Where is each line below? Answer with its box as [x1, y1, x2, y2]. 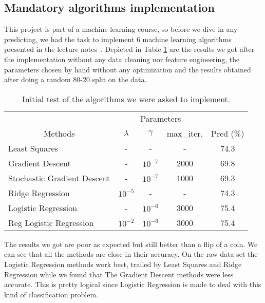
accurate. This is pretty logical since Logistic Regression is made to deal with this [4, 279, 261, 290]
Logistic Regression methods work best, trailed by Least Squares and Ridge [4, 258, 242, 269]
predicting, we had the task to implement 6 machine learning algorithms [4, 33, 232, 44]
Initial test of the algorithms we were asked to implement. [22, 92, 231, 105]
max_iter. [166, 127, 203, 139]
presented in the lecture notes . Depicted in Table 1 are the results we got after [4, 44, 255, 54]
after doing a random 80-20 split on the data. [4, 74, 147, 85]
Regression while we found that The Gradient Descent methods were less [4, 269, 234, 279]
